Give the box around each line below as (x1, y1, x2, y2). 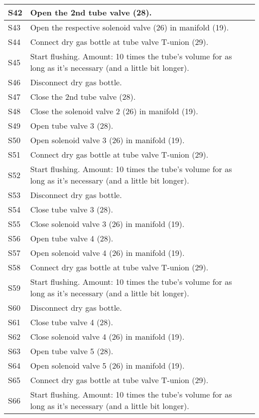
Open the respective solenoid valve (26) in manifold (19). (30, 21, 229, 33)
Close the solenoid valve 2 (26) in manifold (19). (30, 105, 198, 117)
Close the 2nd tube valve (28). (30, 91, 136, 102)
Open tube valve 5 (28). (30, 345, 114, 357)
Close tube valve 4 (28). (30, 316, 113, 328)
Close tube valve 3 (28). (30, 204, 113, 215)
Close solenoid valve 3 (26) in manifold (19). (30, 218, 185, 229)
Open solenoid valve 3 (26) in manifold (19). (30, 134, 185, 146)
